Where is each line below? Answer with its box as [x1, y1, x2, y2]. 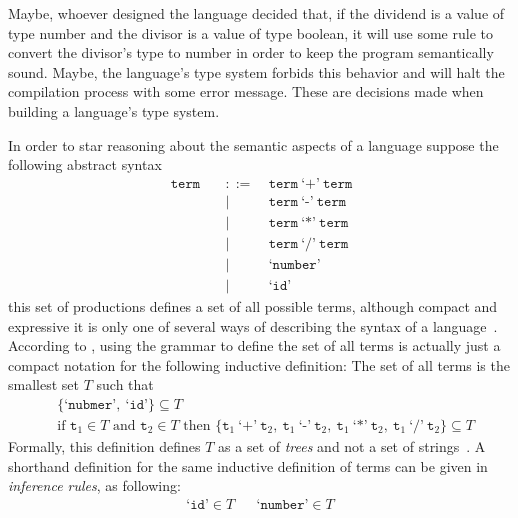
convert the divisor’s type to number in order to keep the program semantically [8, 42, 494, 63]
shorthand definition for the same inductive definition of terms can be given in [8, 455, 488, 476]
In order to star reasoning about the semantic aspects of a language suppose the [8, 134, 499, 155]
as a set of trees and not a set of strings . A [218, 435, 486, 456]
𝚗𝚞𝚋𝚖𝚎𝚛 [68, 397, 113, 412]
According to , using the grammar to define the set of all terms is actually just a [8, 335, 501, 356]
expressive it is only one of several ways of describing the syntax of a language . [8, 315, 498, 336]
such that [96, 374, 154, 395]
